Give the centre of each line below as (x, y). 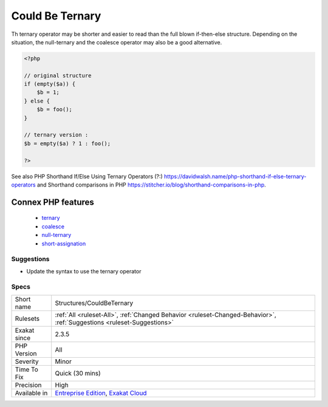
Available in (31, 393)
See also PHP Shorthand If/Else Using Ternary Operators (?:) (87, 176)
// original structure (58, 75)
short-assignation (64, 244)
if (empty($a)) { (50, 84)
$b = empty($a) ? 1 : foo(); (67, 143)
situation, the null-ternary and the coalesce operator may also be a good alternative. (117, 42)
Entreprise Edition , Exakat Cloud (101, 393)
